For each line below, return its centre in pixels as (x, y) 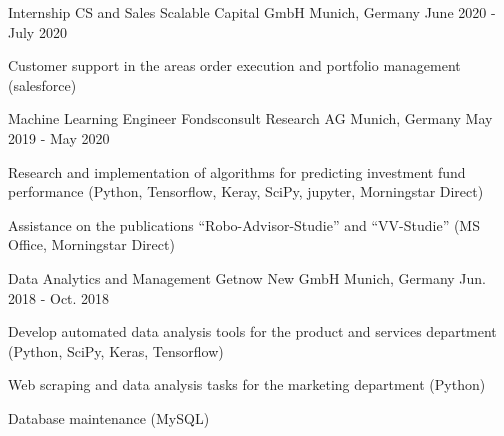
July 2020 (37, 31)
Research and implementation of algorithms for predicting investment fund (237, 171)
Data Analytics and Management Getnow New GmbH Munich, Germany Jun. (247, 277)
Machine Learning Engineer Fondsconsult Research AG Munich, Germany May (250, 118)
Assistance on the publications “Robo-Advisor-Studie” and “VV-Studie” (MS (244, 224)
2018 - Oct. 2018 (59, 297)
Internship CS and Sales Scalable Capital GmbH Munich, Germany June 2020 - (252, 12)
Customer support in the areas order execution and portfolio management (234, 65)
